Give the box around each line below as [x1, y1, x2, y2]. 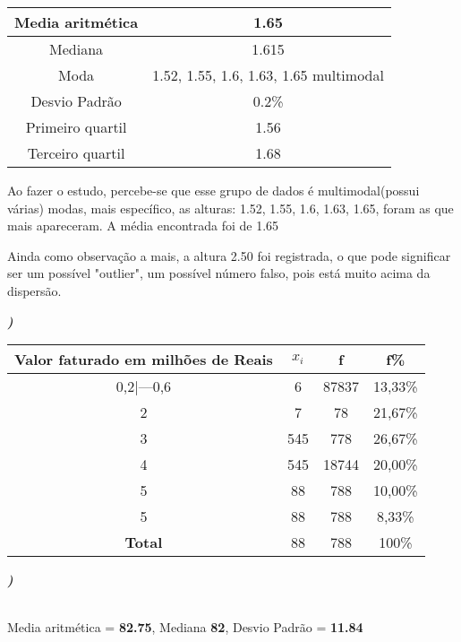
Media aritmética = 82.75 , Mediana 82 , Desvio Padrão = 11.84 [7, 618, 363, 637]
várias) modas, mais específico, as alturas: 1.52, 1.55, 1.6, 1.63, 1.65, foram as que [7, 198, 454, 217]
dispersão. [7, 281, 62, 299]
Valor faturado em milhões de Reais [14, 349, 273, 370]
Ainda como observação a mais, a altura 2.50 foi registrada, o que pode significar [7, 246, 451, 265]
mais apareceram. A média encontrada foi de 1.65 [7, 216, 279, 235]
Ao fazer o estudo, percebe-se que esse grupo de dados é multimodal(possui [7, 181, 420, 199]
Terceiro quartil [27, 143, 125, 163]
